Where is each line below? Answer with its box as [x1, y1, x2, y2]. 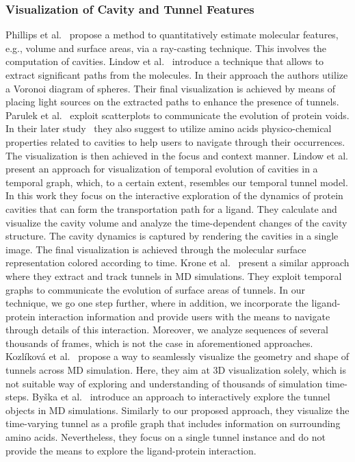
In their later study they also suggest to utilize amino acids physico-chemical [5, 121, 332, 136]
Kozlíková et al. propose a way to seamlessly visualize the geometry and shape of [5, 349, 350, 363]
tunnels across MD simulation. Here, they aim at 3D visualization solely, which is [5, 363, 346, 377]
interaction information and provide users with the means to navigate [38, 309, 330, 323]
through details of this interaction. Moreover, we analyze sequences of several [5, 322, 328, 337]
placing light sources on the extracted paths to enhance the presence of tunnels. [5, 94, 339, 109]
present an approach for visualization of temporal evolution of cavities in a [5, 162, 318, 176]
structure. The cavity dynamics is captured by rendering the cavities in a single [5, 229, 339, 243]
